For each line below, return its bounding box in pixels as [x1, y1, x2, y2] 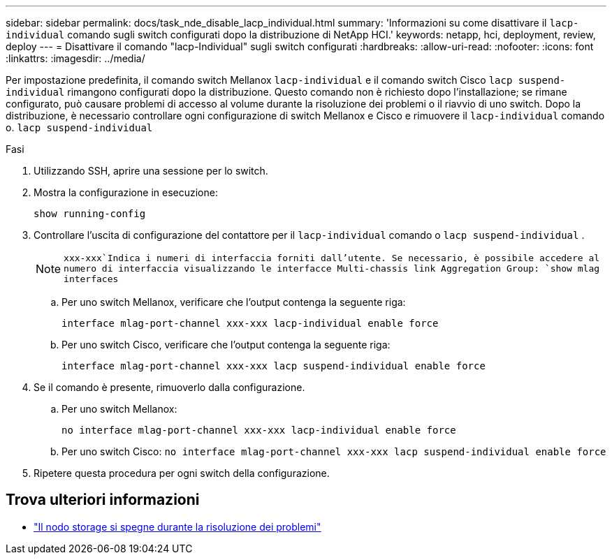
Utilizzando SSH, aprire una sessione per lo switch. [34, 165, 268, 177]
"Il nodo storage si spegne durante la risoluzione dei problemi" [34, 520, 321, 533]
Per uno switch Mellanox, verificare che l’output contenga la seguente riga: [61, 296, 406, 308]
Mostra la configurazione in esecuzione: [34, 186, 218, 198]
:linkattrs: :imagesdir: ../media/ [6, 52, 145, 64]
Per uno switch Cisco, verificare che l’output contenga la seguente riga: [61, 339, 391, 351]
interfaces [64, 274, 119, 284]
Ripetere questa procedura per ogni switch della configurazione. [34, 467, 330, 479]
